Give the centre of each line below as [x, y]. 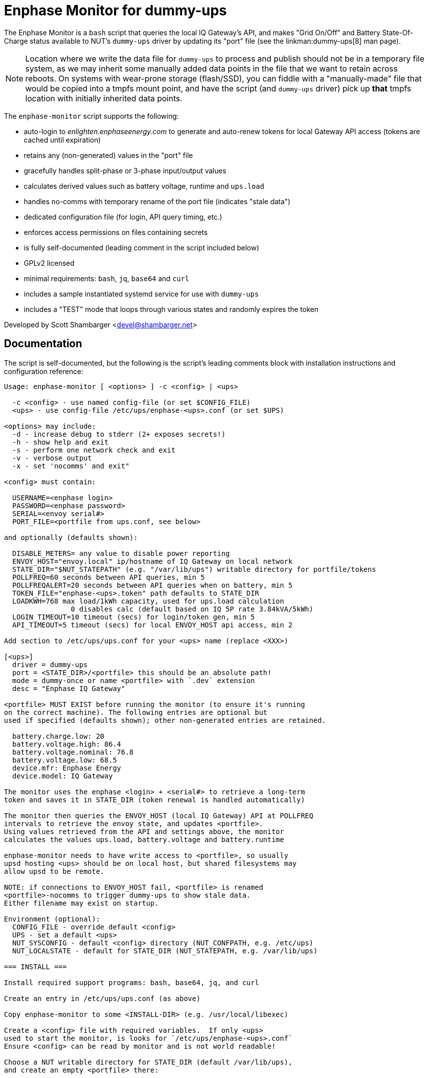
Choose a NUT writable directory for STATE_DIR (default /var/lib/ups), [148, 1062]
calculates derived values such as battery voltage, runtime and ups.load [144, 186]
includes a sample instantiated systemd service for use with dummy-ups [141, 294]
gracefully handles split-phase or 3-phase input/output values [125, 170]
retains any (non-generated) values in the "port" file [108, 155]
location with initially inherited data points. [104, 98]
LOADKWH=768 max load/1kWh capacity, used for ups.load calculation [148, 601]
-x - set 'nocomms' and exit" [71, 466]
